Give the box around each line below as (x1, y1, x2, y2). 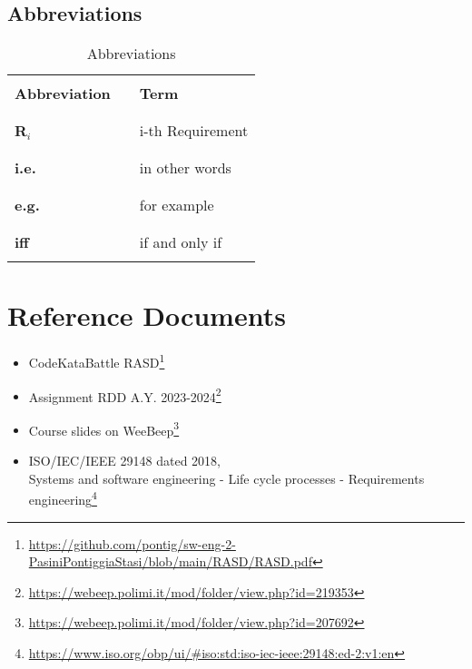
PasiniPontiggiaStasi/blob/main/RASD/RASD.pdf (28, 552, 312, 571)
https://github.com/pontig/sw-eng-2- (28, 534, 236, 553)
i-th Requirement (139, 120, 249, 142)
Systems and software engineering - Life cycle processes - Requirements (28, 468, 425, 487)
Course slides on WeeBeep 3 (28, 418, 180, 439)
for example (139, 194, 214, 216)
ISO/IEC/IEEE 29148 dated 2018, (28, 451, 221, 470)
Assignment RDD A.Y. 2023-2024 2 (28, 384, 221, 406)
